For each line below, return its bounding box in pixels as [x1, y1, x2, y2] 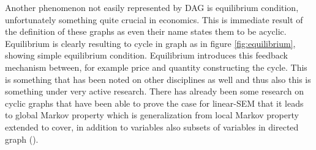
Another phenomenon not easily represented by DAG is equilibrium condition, [5, 1, 299, 13]
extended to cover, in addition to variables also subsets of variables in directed [5, 120, 299, 133]
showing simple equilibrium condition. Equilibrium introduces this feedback [5, 49, 288, 62]
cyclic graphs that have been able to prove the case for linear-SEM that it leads [5, 96, 304, 109]
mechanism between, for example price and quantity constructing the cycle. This [5, 60, 307, 73]
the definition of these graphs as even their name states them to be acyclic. [5, 25, 287, 38]
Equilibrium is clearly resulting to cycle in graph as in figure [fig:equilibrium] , [5, 37, 296, 49]
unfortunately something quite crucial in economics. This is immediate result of [5, 13, 303, 26]
